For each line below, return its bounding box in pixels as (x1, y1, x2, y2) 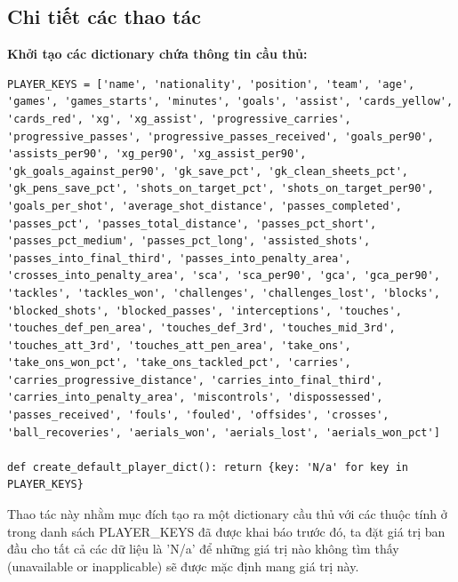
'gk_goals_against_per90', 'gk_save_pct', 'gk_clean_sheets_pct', (7, 164, 409, 178)
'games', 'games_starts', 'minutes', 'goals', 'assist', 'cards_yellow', (7, 95, 454, 108)
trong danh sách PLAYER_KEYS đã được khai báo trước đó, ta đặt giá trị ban (7, 522, 446, 540)
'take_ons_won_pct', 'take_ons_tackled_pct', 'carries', (7, 356, 351, 370)
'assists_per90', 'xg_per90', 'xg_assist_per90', (7, 147, 307, 161)
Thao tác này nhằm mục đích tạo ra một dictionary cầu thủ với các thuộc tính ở (7, 505, 447, 523)
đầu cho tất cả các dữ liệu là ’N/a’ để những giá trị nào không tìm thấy (7, 539, 399, 558)
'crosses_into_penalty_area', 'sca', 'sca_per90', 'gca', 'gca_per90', (7, 269, 440, 283)
